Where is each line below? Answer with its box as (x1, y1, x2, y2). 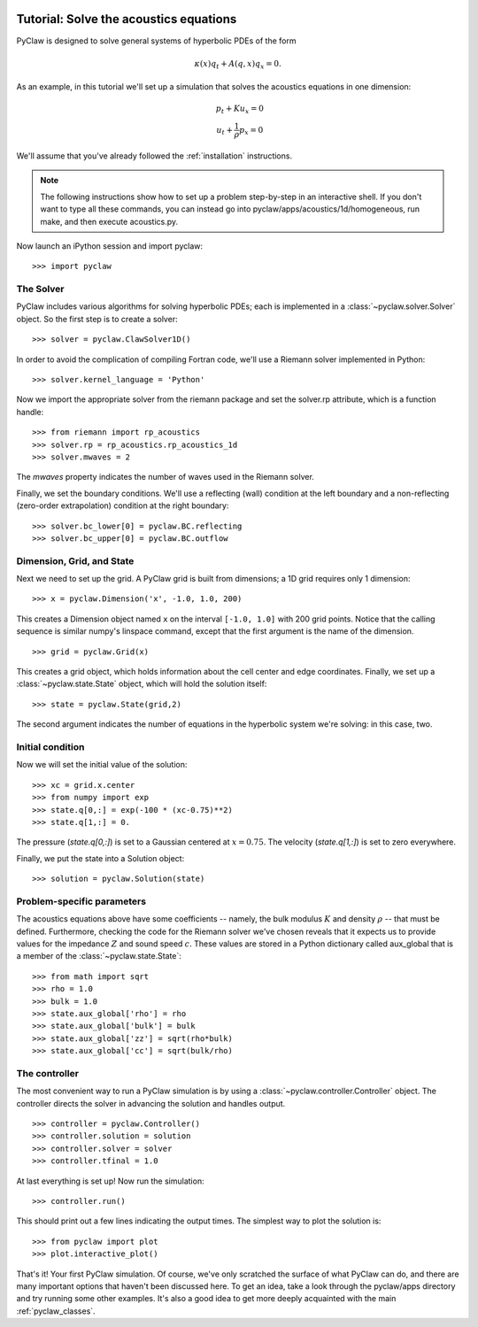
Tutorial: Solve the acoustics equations (16, 12, 237, 27)
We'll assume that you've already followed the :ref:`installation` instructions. (16, 150, 292, 161)
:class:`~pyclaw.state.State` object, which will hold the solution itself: (16, 678, 267, 690)
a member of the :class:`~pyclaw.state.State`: (16, 951, 181, 961)
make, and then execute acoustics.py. (40, 216, 179, 227)
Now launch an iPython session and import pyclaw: (16, 240, 204, 251)
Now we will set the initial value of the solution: (16, 760, 188, 770)
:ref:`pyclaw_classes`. (16, 1306, 96, 1316)
